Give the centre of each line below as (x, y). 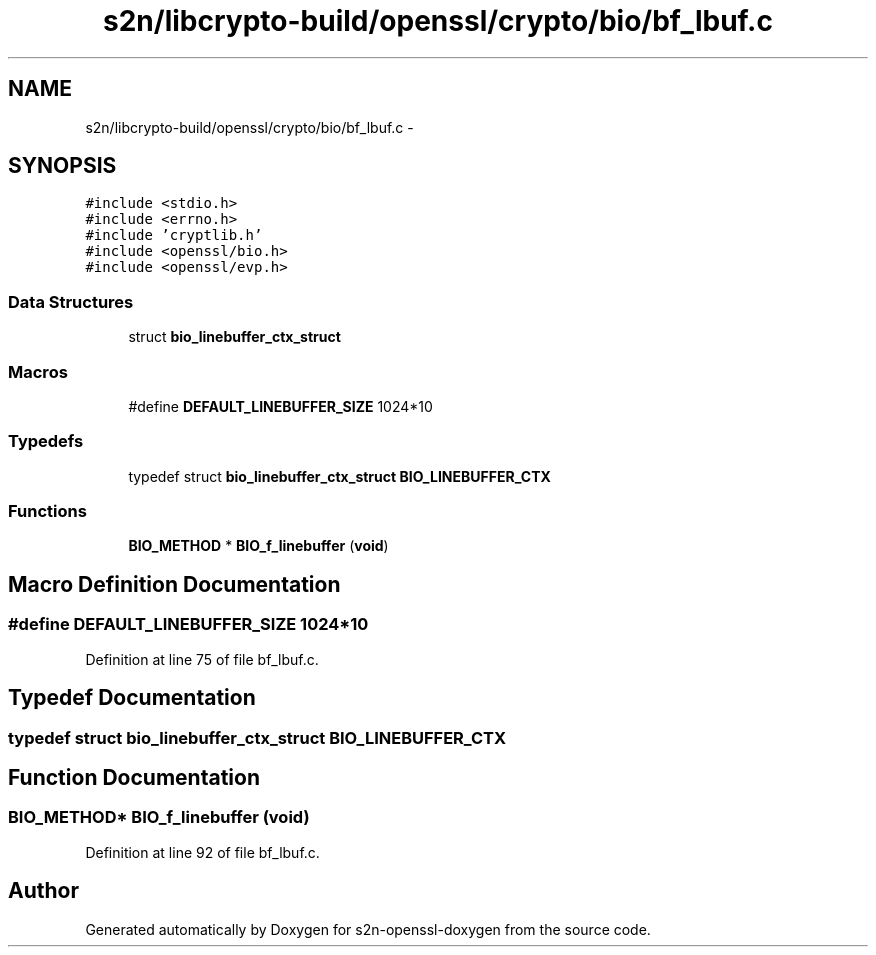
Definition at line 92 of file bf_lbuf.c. (202, 852)
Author (43, 891)
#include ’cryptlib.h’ (174, 235)
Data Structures (71, 301)
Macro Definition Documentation (174, 584)
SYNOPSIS (62, 166)
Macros (38, 371)
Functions (47, 511)
